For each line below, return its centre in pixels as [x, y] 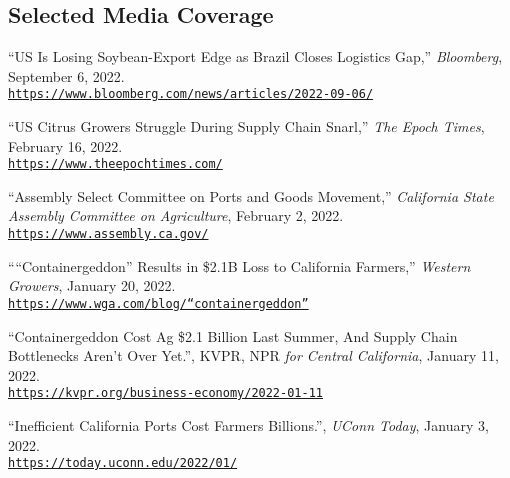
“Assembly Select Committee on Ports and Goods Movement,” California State [251, 195]
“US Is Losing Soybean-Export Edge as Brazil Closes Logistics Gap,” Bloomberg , [255, 56]
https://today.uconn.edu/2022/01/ [123, 463]
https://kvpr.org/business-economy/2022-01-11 [165, 393]
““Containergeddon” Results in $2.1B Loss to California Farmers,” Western [239, 265]
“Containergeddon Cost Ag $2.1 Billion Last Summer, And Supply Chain [233, 335]
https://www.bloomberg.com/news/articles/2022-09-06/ [191, 94]
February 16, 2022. [65, 145]
